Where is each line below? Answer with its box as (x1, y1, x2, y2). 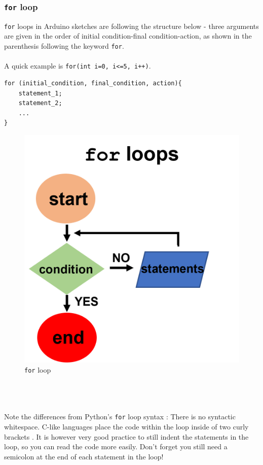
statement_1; (18, 89, 62, 97)
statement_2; (18, 99, 62, 107)
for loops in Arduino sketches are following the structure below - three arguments (4, 20, 259, 31)
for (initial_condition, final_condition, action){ (4, 79, 182, 87)
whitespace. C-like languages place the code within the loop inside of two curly (4, 421, 249, 432)
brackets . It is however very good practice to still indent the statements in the (4, 431, 249, 442)
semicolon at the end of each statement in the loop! (4, 451, 164, 461)
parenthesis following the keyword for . (4, 41, 124, 51)
